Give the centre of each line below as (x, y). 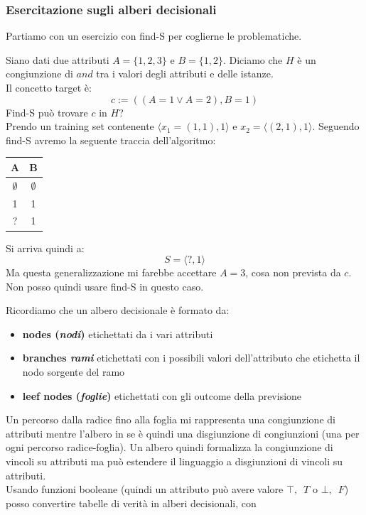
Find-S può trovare (47, 112)
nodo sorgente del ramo (74, 372)
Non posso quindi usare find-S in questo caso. (105, 286)
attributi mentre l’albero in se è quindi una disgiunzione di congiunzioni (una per (183, 433)
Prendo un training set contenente (80, 126)
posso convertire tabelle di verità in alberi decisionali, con (131, 503)
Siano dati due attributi (58, 59)
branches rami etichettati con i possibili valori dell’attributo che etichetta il (191, 358)
